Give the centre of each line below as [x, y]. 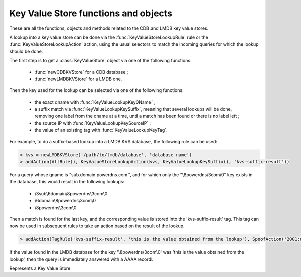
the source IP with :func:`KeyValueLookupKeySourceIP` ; [93, 123]
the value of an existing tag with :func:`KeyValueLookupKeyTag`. [101, 130]
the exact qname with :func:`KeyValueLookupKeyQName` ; [95, 102]
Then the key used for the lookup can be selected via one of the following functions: [96, 90]
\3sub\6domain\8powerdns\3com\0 [71, 193]
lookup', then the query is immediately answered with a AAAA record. [81, 259]
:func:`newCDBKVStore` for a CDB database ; [81, 72]
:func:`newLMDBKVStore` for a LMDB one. [78, 79]
